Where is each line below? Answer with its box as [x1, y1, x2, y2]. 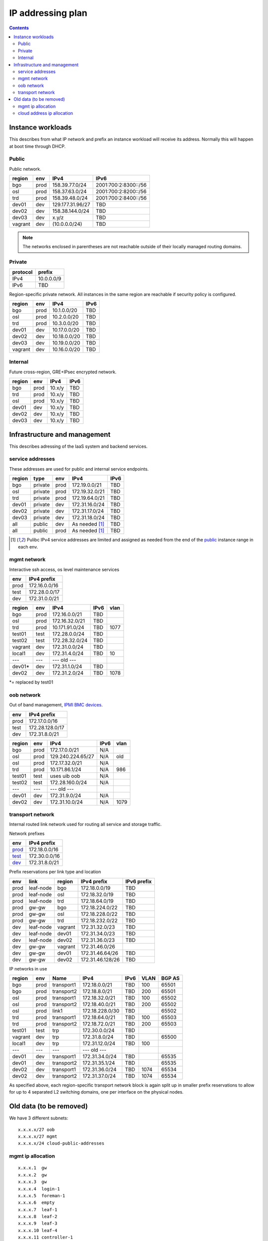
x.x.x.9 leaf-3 [18, 1221, 58, 1226]
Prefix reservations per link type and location [9, 869, 101, 875]
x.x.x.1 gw [18, 1165, 47, 1171]
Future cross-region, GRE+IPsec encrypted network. [9, 369, 117, 375]
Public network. [9, 166, 42, 172]
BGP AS [161, 974, 180, 981]
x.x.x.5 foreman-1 [18, 1193, 66, 1198]
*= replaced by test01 [9, 679, 54, 685]
